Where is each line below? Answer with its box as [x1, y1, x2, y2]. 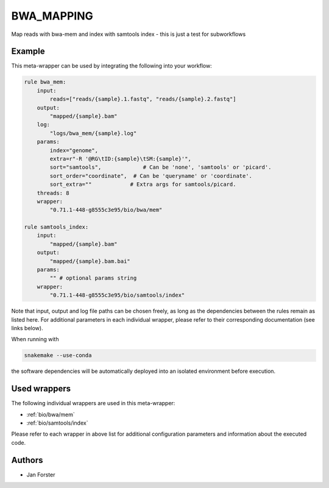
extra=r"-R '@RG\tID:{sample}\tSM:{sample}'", [49, 155, 191, 162]
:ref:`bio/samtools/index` [26, 419, 88, 426]
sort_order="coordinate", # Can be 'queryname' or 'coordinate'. [49, 172, 253, 179]
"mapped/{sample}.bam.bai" [49, 258, 130, 264]
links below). [11, 324, 43, 331]
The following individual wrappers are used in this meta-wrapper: [11, 400, 175, 407]
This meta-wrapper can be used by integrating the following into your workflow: [11, 62, 213, 69]
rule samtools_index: [24, 224, 89, 231]
